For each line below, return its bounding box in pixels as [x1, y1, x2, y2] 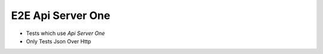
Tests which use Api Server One [26, 30, 105, 37]
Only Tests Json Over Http [26, 37, 92, 45]
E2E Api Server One [11, 9, 111, 22]
